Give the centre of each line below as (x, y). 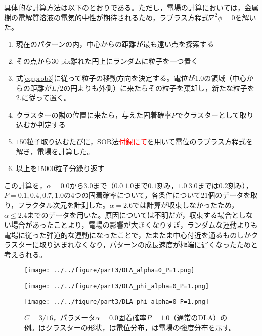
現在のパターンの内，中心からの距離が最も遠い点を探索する (115, 44)
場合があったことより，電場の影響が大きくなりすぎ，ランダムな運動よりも (134, 225)
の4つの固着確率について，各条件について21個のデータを (157, 195)
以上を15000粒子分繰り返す (60, 168)
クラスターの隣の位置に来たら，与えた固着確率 (94, 114)
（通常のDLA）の (199, 318)
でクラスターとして (208, 114)
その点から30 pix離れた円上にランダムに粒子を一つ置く (107, 61)
